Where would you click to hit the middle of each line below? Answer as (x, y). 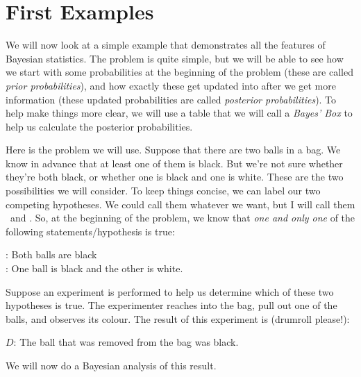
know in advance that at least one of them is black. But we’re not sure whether (174, 163)
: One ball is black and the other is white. (94, 268)
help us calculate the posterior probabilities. (99, 126)
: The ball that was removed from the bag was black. (126, 342)
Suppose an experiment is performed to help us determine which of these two (170, 291)
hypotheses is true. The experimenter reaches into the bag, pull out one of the (171, 305)
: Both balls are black (51, 254)
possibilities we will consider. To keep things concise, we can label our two (163, 191)
